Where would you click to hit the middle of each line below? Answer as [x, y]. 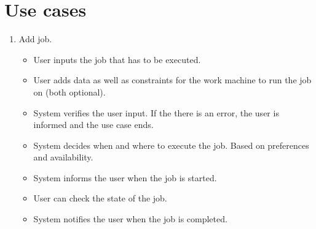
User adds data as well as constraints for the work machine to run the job [172, 80]
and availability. [63, 157]
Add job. [35, 39]
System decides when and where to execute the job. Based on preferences [171, 145]
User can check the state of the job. [100, 198]
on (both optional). [69, 92]
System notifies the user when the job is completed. [130, 219]
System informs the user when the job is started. [125, 177]
